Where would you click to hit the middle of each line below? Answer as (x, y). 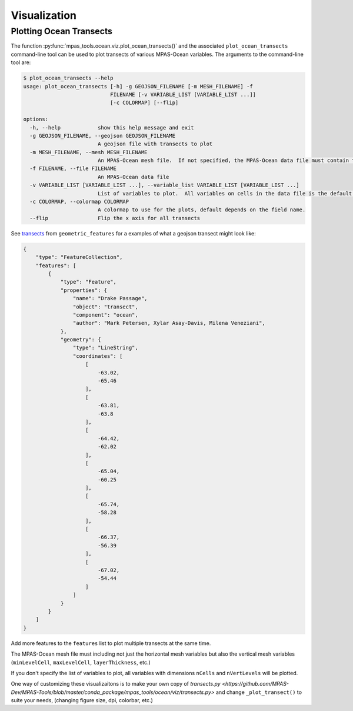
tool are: (21, 62)
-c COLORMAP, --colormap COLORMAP (79, 202)
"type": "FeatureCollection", (79, 257)
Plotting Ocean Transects (62, 31)
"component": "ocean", (105, 315)
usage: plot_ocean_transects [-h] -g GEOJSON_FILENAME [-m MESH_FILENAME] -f (138, 86)
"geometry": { (81, 340)
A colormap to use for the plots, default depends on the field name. (202, 210)
